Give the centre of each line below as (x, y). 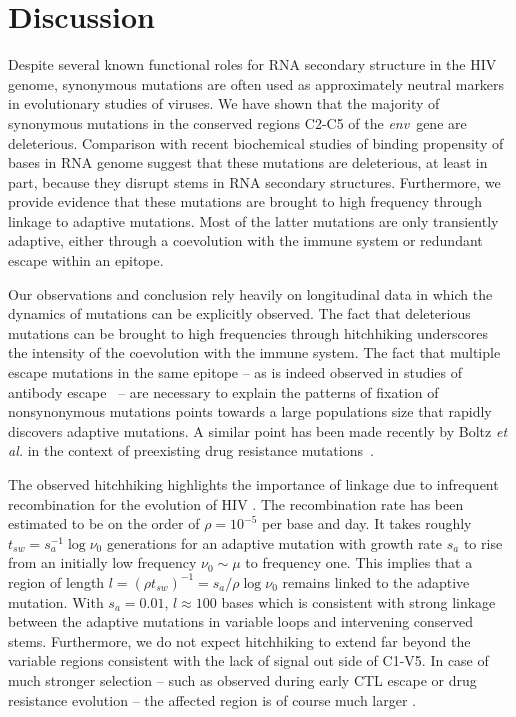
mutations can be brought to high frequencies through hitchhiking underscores (248, 332)
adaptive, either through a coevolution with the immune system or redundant (245, 240)
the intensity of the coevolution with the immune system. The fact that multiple (254, 352)
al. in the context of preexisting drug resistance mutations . (191, 450)
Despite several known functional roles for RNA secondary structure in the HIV (252, 64)
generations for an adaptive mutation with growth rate (274, 542)
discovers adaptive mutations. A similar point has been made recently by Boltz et (258, 430)
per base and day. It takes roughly (367, 523)
